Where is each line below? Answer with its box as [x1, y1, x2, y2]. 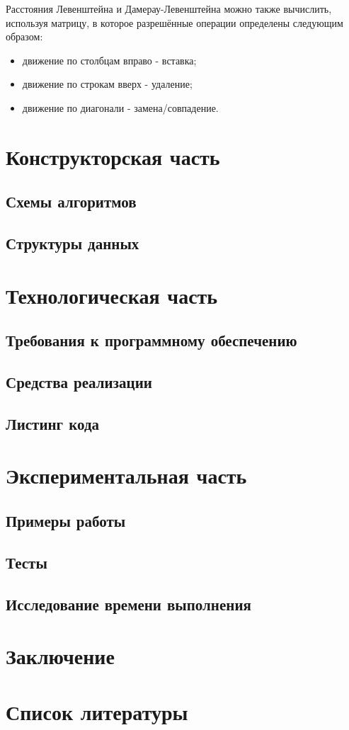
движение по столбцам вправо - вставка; [22, 52, 197, 67]
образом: [6, 29, 43, 44]
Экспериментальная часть [6, 461, 247, 490]
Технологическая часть [6, 280, 218, 309]
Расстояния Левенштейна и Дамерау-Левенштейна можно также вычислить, [6, 1, 332, 16]
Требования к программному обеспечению [6, 329, 297, 351]
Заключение [6, 641, 115, 671]
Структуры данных [6, 232, 139, 254]
